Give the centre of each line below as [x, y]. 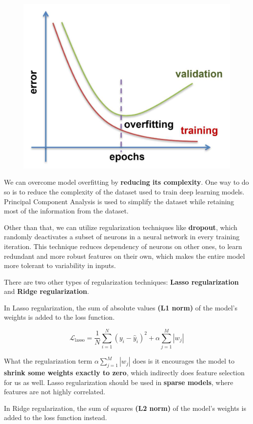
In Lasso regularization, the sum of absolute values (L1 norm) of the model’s [121, 307]
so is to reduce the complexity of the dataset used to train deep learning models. [124, 191]
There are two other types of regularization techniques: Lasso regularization [121, 281]
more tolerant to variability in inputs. [60, 265]
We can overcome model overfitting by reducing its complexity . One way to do [126, 182]
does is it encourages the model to [184, 361]
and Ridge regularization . [47, 291]
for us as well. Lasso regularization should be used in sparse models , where [119, 382]
